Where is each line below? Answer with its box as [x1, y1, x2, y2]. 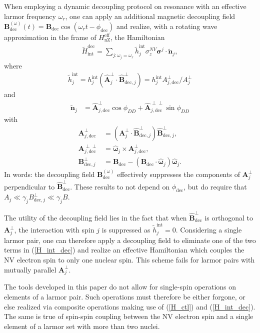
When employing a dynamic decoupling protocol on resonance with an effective [4, 1, 246, 11]
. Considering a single [175, 224, 242, 235]
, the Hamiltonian [110, 32, 165, 42]
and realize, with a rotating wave [116, 21, 217, 31]
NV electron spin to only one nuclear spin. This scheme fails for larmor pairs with [4, 254, 255, 264]
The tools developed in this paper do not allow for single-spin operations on [4, 281, 236, 292]
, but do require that [183, 181, 247, 191]
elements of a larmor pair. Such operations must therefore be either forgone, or [4, 291, 245, 301]
